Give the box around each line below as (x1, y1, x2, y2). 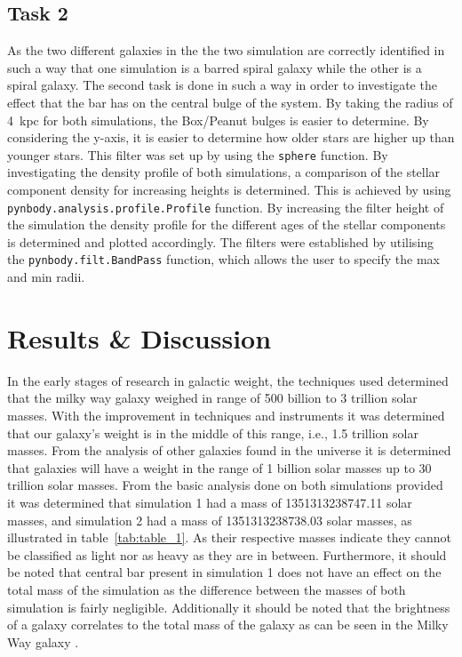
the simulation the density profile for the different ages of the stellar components (7, 215, 446, 234)
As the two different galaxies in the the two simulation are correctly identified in (7, 41, 445, 60)
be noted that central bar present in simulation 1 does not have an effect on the (7, 563, 442, 581)
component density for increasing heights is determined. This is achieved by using (7, 180, 451, 199)
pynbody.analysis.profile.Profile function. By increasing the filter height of (7, 197, 444, 216)
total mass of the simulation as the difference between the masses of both (7, 580, 406, 598)
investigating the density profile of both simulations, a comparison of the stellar (7, 163, 441, 181)
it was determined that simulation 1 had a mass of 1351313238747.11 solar (7, 493, 412, 511)
